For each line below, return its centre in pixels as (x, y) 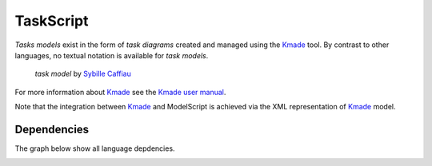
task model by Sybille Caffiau (83, 74)
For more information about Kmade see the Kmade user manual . (120, 92)
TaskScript (52, 21)
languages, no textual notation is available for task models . (112, 55)
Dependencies (52, 129)
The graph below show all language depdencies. (95, 148)
